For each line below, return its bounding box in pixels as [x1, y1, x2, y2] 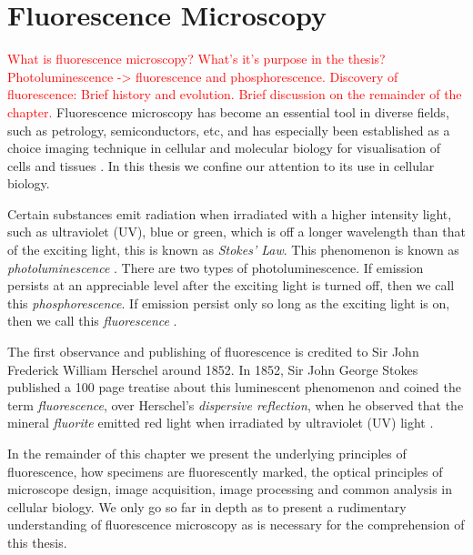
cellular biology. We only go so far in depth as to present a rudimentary [7, 497, 407, 516]
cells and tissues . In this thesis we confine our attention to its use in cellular [7, 156, 435, 175]
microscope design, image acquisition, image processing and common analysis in [7, 479, 453, 499]
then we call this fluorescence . [7, 311, 177, 330]
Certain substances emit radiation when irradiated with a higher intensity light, [7, 204, 452, 223]
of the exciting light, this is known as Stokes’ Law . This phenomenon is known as [7, 240, 459, 259]
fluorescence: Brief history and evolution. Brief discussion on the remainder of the [7, 85, 462, 104]
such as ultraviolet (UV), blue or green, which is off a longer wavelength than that [7, 222, 466, 241]
